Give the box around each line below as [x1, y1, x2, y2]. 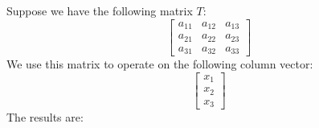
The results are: [6, 109, 84, 126]
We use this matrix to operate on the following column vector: [6, 56, 313, 72]
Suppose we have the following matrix [6, 2, 193, 19]
